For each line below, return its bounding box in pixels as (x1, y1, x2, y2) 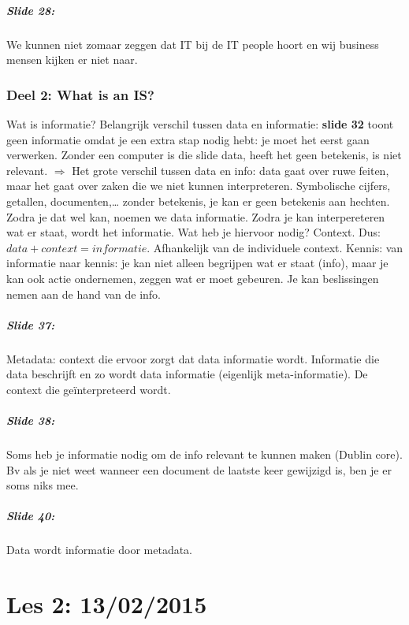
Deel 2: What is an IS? (6, 84, 154, 104)
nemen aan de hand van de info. (6, 285, 162, 302)
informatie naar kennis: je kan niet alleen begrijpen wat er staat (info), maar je (6, 255, 389, 271)
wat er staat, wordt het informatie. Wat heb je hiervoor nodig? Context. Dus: (6, 224, 381, 240)
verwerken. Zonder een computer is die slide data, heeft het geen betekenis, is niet (6, 147, 402, 163)
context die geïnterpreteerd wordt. (6, 381, 171, 397)
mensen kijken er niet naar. (6, 51, 138, 68)
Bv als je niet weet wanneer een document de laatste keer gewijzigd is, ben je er (6, 461, 392, 478)
